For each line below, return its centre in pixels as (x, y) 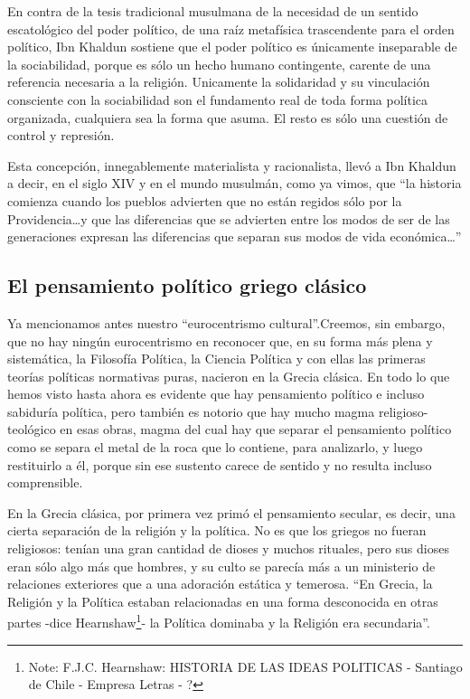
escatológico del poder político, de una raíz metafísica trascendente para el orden (231, 28)
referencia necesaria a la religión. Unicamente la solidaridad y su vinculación (219, 82)
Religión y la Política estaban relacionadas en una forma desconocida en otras (223, 601)
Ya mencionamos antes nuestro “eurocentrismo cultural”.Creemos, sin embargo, (226, 322)
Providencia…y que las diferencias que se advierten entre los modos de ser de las (229, 218)
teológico (32, 429)
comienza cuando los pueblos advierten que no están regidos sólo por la (205, 200)
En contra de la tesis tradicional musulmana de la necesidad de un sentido (213, 11)
